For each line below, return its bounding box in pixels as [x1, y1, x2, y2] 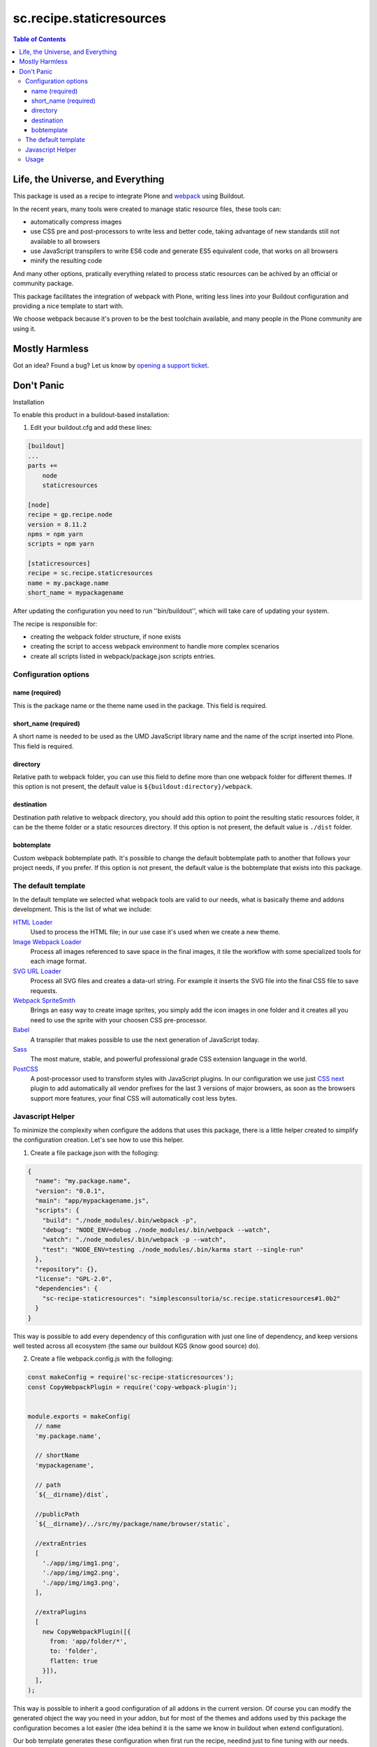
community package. [13, 280, 74, 288]
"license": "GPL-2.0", [35, 1275, 113, 1283]
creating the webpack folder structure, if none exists [30, 632, 182, 641]
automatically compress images [30, 217, 122, 226]
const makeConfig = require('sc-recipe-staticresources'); [27, 1373, 234, 1382]
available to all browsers [30, 237, 101, 245]
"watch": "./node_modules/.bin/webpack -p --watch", [42, 1235, 227, 1244]
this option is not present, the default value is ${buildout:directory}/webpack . [13, 783, 253, 791]
